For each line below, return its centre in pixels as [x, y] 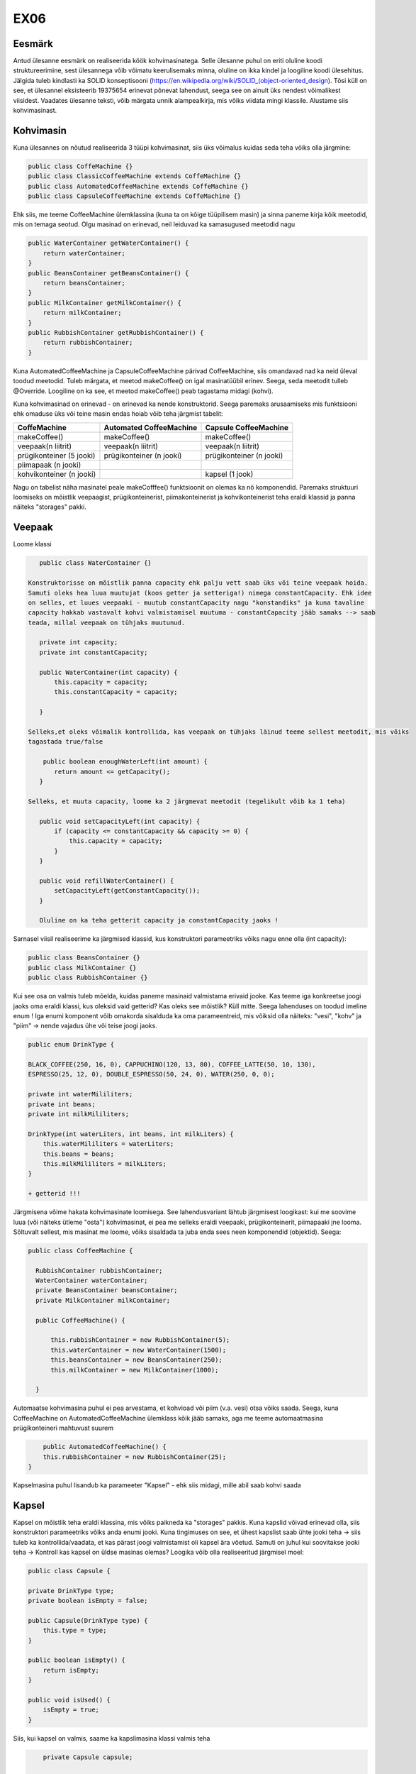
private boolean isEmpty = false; [88, 1601]
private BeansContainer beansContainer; [107, 1290]
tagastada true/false [66, 742]
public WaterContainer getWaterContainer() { [108, 243]
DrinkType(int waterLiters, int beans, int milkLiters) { [131, 1134]
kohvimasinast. [35, 111]
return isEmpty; [71, 1670]
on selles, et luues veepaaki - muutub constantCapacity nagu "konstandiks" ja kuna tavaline [196, 602]
